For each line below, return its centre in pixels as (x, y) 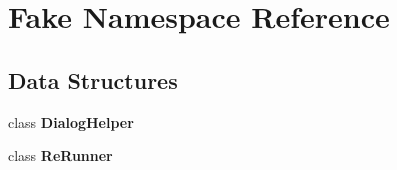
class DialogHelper (71, 121)
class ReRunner (60, 155)
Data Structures (93, 79)
